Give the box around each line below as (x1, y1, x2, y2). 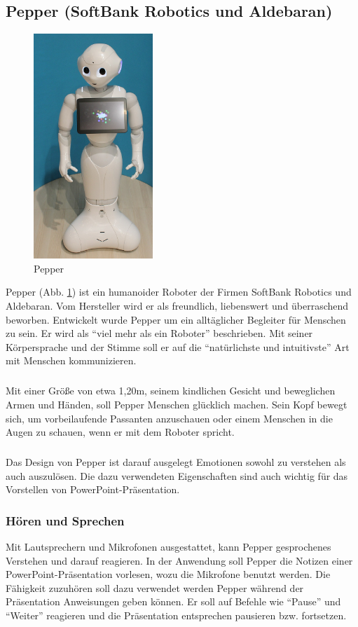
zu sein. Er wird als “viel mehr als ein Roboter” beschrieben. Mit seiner (6, 326, 313, 340)
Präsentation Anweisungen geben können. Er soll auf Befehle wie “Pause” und (6, 594, 341, 609)
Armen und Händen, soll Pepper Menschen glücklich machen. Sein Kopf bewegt (6, 397, 347, 411)
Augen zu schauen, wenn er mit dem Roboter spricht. (6, 425, 235, 439)
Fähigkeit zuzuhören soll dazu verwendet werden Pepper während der (6, 580, 304, 595)
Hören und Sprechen (6, 511, 125, 529)
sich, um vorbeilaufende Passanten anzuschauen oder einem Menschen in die (6, 411, 333, 425)
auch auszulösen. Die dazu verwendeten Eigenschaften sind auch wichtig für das (6, 468, 348, 483)
